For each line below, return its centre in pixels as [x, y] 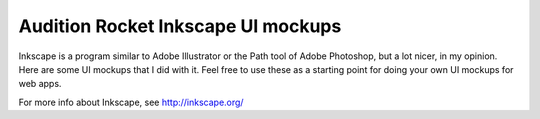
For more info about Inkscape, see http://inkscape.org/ [131, 102]
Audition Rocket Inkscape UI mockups [180, 26]
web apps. [40, 84]
